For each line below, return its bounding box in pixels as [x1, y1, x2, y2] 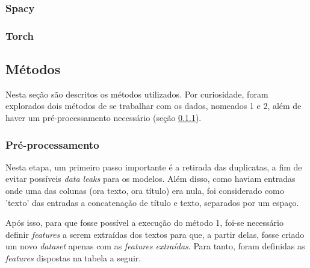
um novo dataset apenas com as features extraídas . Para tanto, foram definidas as [5, 240, 305, 252]
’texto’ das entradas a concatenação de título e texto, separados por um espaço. [5, 196, 299, 208]
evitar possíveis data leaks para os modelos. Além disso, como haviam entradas [5, 172, 296, 185]
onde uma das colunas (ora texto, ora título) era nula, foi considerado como [5, 184, 284, 197]
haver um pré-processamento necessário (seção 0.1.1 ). [5, 111, 202, 124]
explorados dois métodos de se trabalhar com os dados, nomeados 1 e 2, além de [5, 99, 302, 112]
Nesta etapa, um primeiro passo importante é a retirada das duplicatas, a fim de [5, 160, 302, 173]
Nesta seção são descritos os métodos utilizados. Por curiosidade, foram [5, 87, 268, 100]
